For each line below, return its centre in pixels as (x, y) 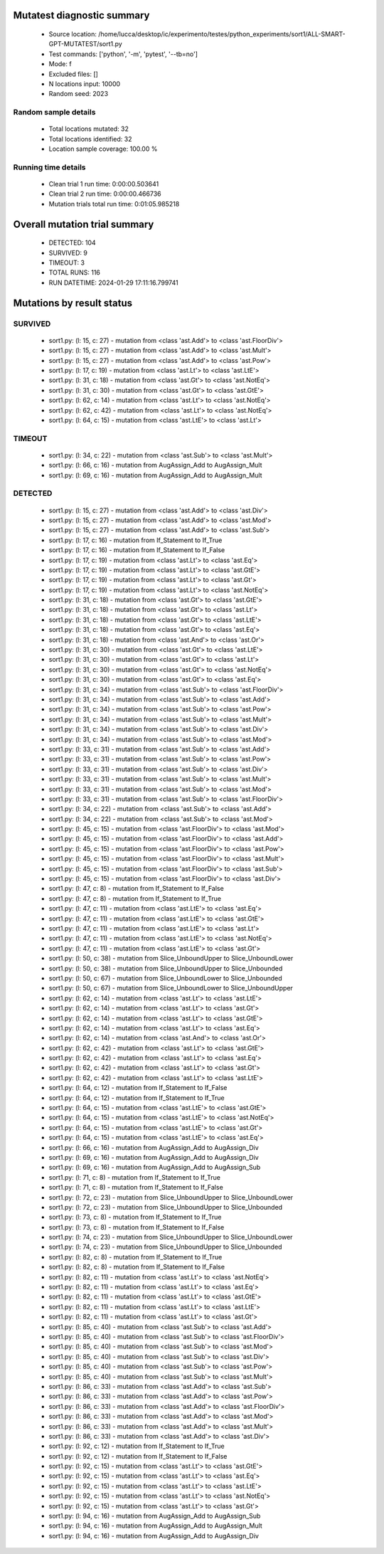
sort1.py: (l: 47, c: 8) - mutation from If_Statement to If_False (136, 889)
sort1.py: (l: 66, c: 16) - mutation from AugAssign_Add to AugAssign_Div (154, 1147)
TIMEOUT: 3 (67, 263)
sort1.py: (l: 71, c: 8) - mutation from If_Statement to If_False (136, 1188)
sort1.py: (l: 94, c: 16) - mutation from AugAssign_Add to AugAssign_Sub (155, 1516)
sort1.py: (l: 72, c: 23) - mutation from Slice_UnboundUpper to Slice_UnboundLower (171, 1197)
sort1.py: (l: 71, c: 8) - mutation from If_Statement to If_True (134, 1177)
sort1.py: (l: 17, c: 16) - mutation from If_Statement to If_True (135, 540)
